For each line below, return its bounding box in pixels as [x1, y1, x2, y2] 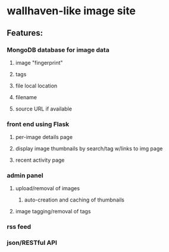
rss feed [7, 223, 32, 231]
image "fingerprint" [15, 59, 63, 66]
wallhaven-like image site [7, 4, 136, 18]
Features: [7, 28, 43, 38]
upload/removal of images [15, 185, 80, 192]
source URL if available [15, 105, 72, 112]
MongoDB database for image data [7, 46, 109, 54]
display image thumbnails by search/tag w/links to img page [15, 145, 163, 152]
